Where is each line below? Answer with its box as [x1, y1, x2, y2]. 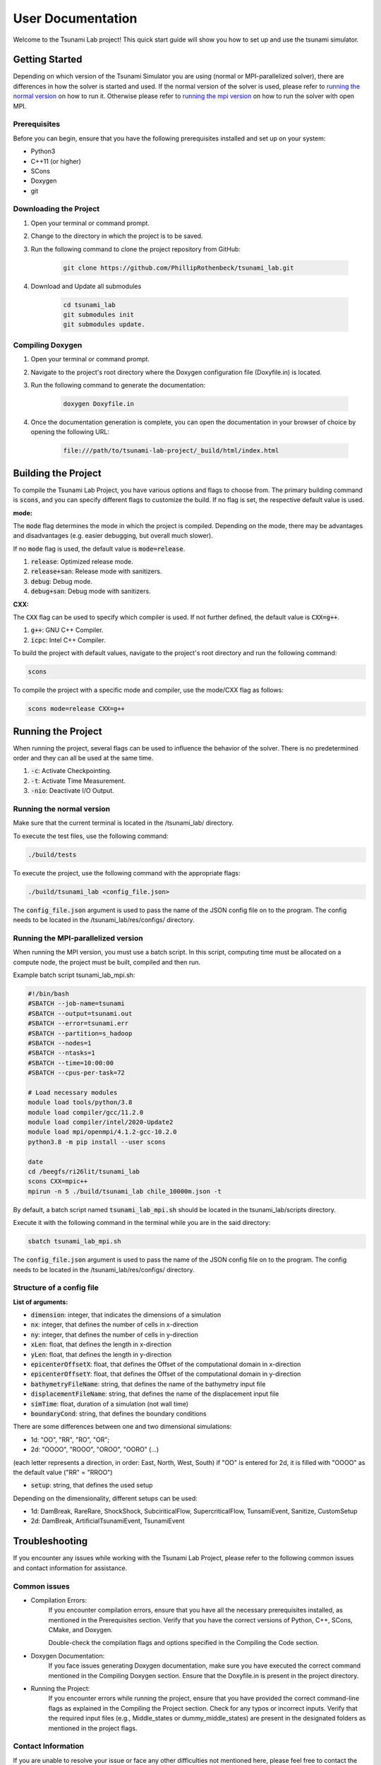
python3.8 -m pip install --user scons [28, 1137, 166, 1146]
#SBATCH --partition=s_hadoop [28, 1029, 133, 1037]
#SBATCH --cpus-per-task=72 [28, 1069, 125, 1077]
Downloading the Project [13, 204, 100, 214]
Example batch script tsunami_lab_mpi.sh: [13, 971, 135, 979]
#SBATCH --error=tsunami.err [28, 1019, 129, 1027]
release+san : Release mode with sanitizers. [30, 567, 162, 575]
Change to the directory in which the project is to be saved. [30, 232, 203, 240]
